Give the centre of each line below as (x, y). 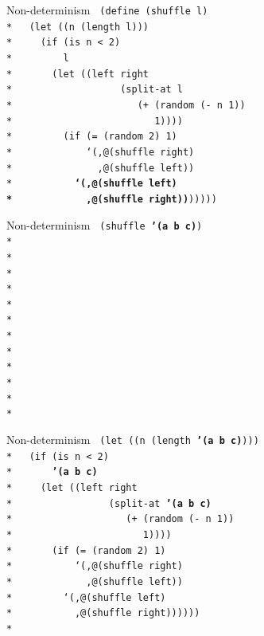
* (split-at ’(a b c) (109, 503)
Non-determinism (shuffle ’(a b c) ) (105, 224)
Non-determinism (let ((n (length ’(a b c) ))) (133, 440)
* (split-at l (95, 90)
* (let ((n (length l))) (78, 27)
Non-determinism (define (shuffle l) (107, 10)
